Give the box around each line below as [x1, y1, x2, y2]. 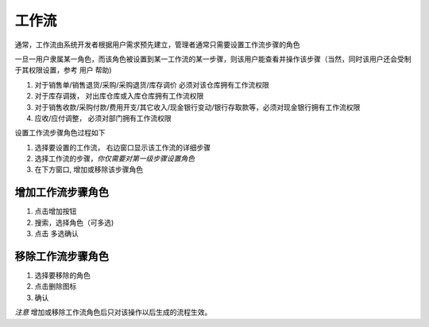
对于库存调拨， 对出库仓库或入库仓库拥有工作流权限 [34, 91, 204, 101]
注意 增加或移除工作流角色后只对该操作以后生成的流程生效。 [14, 307, 212, 317]
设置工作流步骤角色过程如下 [14, 128, 106, 138]
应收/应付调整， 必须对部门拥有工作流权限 [34, 113, 172, 123]
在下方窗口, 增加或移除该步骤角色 [34, 165, 143, 174]
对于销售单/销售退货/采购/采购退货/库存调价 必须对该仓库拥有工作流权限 [34, 80, 270, 89]
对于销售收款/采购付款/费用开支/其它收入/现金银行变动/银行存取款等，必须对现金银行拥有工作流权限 [34, 102, 361, 111]
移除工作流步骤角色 [14, 249, 109, 263]
